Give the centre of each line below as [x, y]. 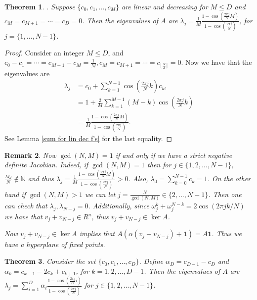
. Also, [138, 178]
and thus [41, 178]
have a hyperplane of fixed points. [55, 244]
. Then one [225, 194]
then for [159, 165]
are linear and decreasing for [165, 6]
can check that [26, 205]
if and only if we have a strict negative [174, 155]
